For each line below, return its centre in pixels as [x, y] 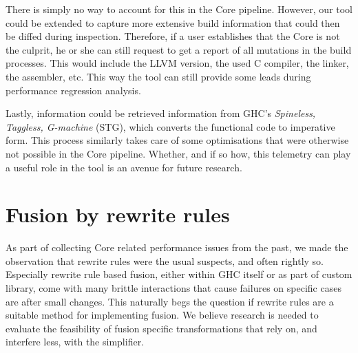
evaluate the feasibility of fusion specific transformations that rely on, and [161, 328]
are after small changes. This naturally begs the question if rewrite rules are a [170, 301]
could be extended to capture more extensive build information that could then [173, 22]
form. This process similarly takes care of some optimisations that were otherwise [177, 140]
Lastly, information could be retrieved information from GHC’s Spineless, [161, 113]
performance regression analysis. [73, 90]
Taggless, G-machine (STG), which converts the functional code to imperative [170, 126]
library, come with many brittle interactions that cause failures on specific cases [173, 288]
